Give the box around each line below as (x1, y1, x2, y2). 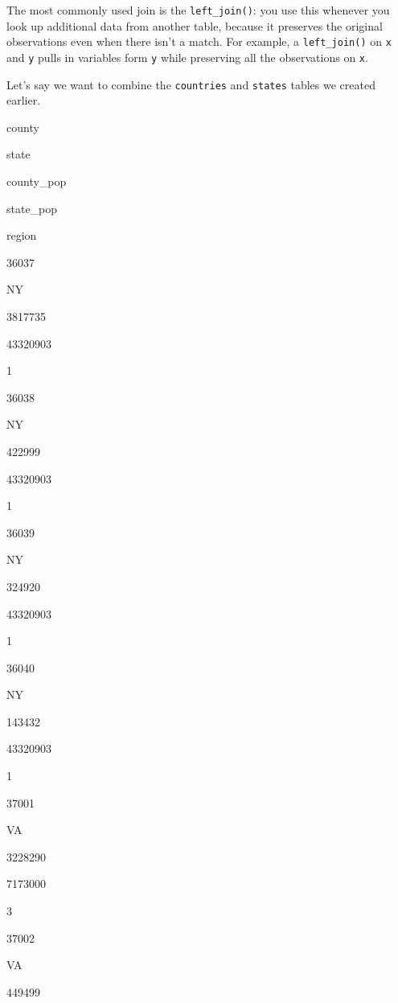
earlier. (6, 92, 41, 109)
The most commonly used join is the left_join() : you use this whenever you (6, 2, 390, 18)
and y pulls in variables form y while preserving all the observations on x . (6, 48, 368, 65)
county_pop (6, 173, 67, 189)
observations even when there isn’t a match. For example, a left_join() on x (6, 33, 392, 50)
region (6, 227, 37, 244)
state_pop (6, 199, 58, 216)
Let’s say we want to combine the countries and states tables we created (6, 76, 375, 92)
